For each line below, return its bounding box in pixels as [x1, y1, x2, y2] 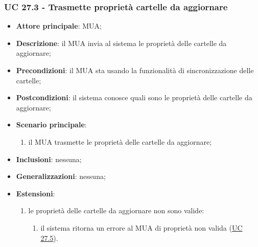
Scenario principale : [16, 119, 87, 130]
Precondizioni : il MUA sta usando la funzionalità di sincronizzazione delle [16, 65, 254, 75]
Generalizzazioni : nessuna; [16, 171, 106, 182]
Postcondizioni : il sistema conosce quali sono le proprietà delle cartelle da [16, 92, 252, 103]
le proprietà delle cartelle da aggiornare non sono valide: [28, 205, 204, 216]
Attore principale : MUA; [16, 20, 102, 31]
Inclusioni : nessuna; [16, 153, 82, 164]
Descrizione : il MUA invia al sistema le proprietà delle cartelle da [16, 37, 227, 48]
